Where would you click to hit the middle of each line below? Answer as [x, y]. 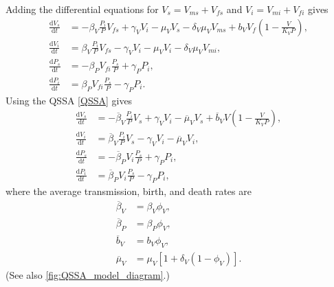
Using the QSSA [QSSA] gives [69, 100]
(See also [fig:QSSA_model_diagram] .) [88, 275]
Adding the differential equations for [82, 9]
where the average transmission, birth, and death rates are [129, 191]
